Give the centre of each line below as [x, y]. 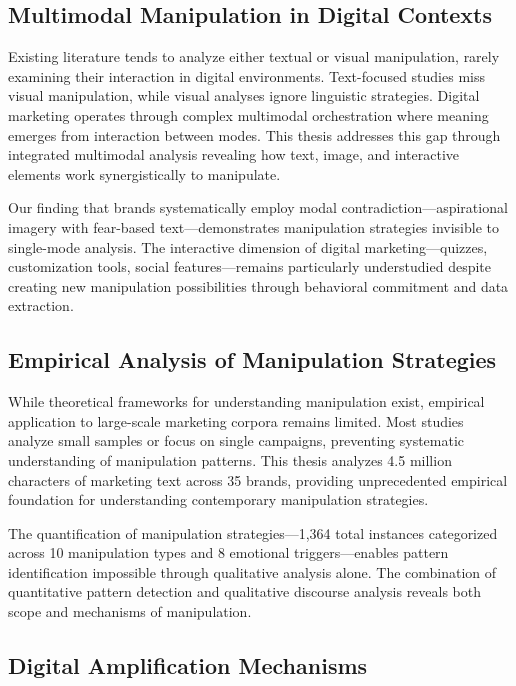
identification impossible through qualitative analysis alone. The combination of [252, 571]
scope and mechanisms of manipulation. [130, 611]
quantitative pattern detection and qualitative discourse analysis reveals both [245, 591]
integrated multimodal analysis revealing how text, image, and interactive [233, 154]
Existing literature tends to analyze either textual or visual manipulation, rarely [254, 56]
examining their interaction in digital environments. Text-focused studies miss [246, 75]
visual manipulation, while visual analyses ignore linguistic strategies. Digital [244, 95]
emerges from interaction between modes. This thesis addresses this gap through [254, 134]
